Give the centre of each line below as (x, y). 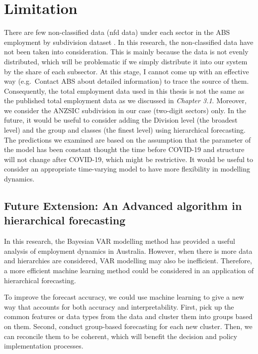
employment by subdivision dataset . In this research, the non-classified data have (129, 42)
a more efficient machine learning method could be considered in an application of (129, 270)
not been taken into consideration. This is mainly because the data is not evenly (126, 52)
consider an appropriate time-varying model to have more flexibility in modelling (127, 169)
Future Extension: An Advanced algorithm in (123, 206)
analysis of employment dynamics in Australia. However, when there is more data (128, 251)
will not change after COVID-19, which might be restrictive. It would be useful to (129, 159)
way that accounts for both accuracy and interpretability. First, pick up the (119, 306)
